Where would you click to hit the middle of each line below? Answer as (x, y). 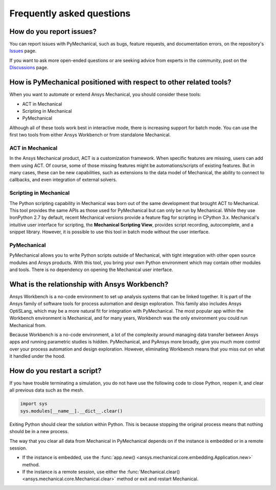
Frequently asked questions (70, 13)
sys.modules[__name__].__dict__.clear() (71, 411)
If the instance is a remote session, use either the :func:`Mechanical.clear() (101, 472)
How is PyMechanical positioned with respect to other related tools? (120, 82)
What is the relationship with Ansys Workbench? (89, 284)
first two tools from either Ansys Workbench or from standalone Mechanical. (90, 135)
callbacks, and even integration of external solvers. (63, 180)
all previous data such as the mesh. (47, 390)
